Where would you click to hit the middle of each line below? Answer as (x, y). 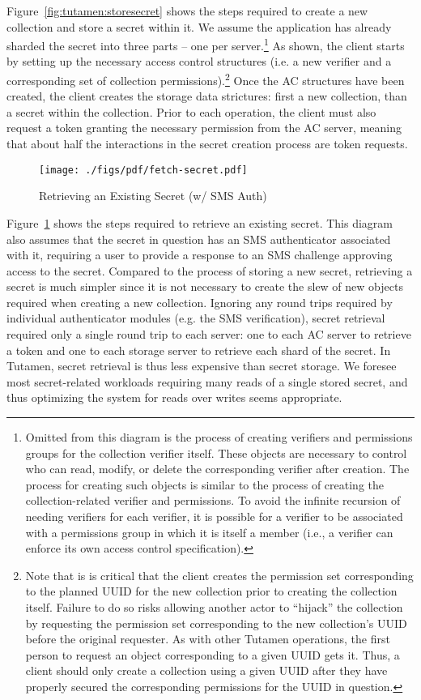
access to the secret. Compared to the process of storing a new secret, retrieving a (210, 270)
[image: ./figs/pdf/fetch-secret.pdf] (143, 170)
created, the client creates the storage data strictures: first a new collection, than (207, 96)
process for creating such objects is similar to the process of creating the (204, 484)
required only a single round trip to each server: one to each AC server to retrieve (209, 334)
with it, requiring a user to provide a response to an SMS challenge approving (200, 255)
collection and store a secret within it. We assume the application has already (199, 26)
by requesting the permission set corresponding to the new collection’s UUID (216, 623)
